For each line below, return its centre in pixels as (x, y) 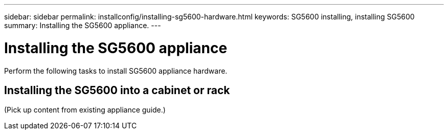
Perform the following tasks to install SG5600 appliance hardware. (116, 71)
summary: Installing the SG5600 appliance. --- (83, 25)
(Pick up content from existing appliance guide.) (85, 110)
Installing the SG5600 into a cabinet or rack (117, 90)
